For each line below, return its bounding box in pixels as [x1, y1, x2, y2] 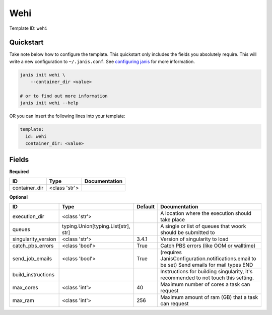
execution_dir [12, 213, 45, 220]
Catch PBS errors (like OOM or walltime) [160, 242, 256, 249]
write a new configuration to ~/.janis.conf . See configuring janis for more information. [9, 58, 195, 64]
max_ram [12, 297, 35, 304]
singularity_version [12, 235, 56, 243]
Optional [9, 194, 28, 200]
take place [160, 216, 185, 223]
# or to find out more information [20, 93, 108, 99]
